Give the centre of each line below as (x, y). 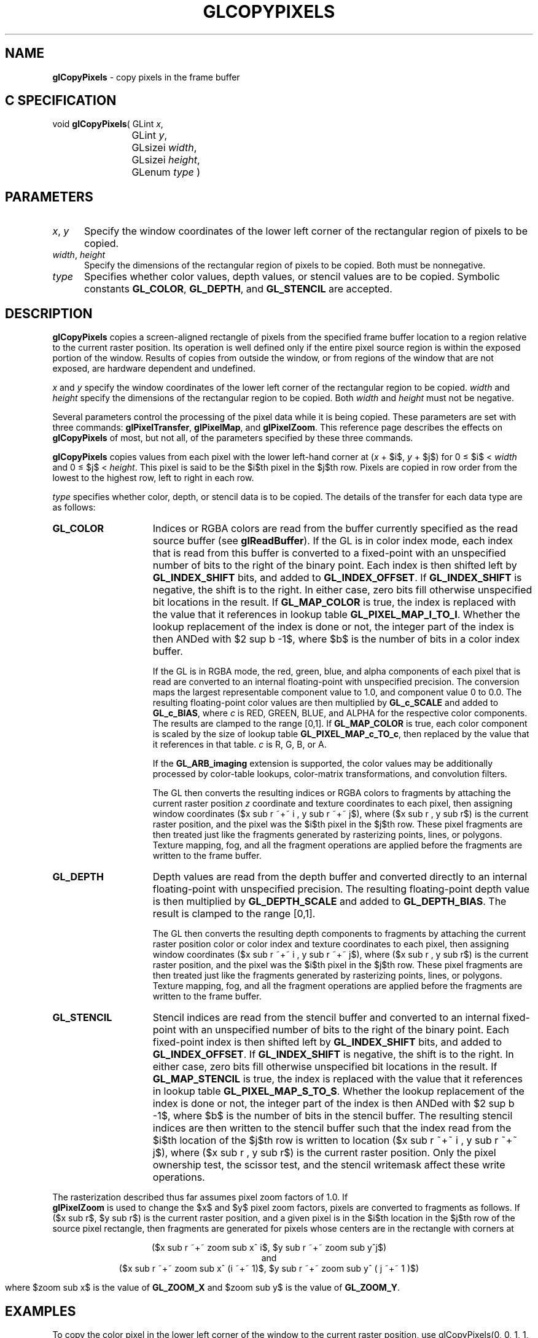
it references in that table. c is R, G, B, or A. (240, 745)
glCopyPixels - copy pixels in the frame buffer (146, 77)
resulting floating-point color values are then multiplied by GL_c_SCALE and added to (326, 703)
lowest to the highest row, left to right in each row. (153, 478)
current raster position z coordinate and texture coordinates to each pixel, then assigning (333, 804)
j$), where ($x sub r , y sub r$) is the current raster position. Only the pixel (324, 1153)
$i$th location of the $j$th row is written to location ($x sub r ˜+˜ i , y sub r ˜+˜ (335, 1140)
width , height (79, 255)
